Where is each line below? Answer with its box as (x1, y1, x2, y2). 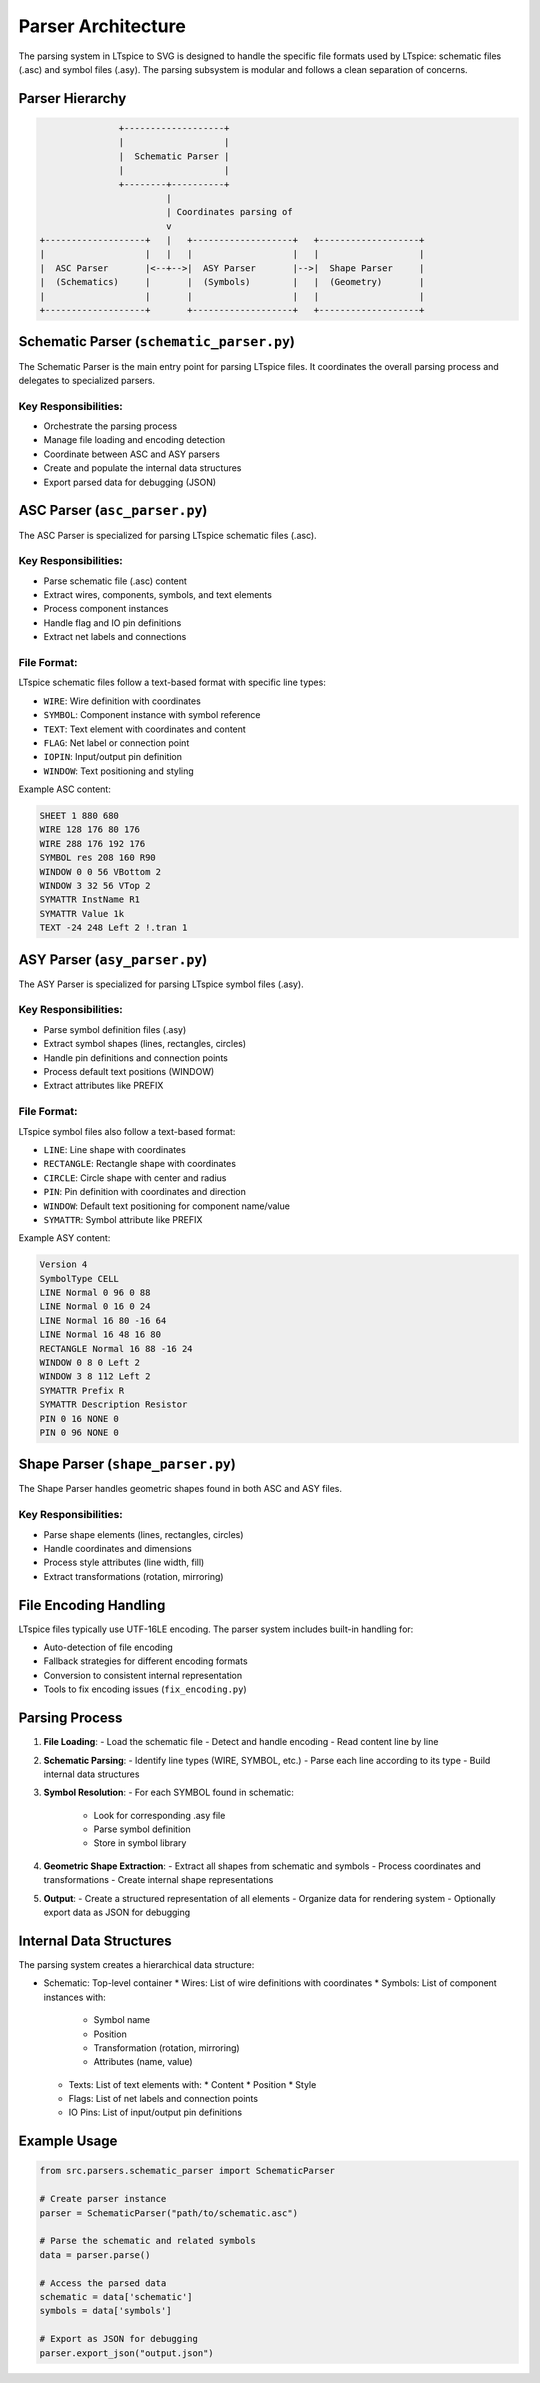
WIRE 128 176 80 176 (39, 824, 140, 835)
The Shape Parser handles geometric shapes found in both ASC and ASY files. (18, 1483, 343, 1495)
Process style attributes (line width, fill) (43, 1556, 205, 1569)
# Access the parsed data (39, 2277, 167, 2289)
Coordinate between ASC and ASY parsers (43, 448, 220, 460)
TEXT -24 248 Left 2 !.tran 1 (39, 922, 188, 934)
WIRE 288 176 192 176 (39, 838, 146, 849)
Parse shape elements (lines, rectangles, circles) (43, 1528, 244, 1540)
